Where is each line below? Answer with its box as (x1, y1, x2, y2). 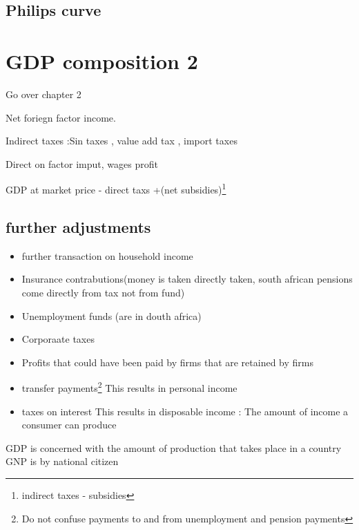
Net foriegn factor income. (6, 110, 116, 124)
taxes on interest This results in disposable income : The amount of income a (21, 404, 349, 418)
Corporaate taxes (21, 332, 95, 346)
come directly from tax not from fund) (21, 285, 185, 299)
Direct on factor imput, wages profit (6, 156, 158, 171)
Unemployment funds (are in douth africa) (21, 308, 202, 323)
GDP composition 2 (6, 46, 198, 75)
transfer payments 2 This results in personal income (21, 379, 237, 395)
